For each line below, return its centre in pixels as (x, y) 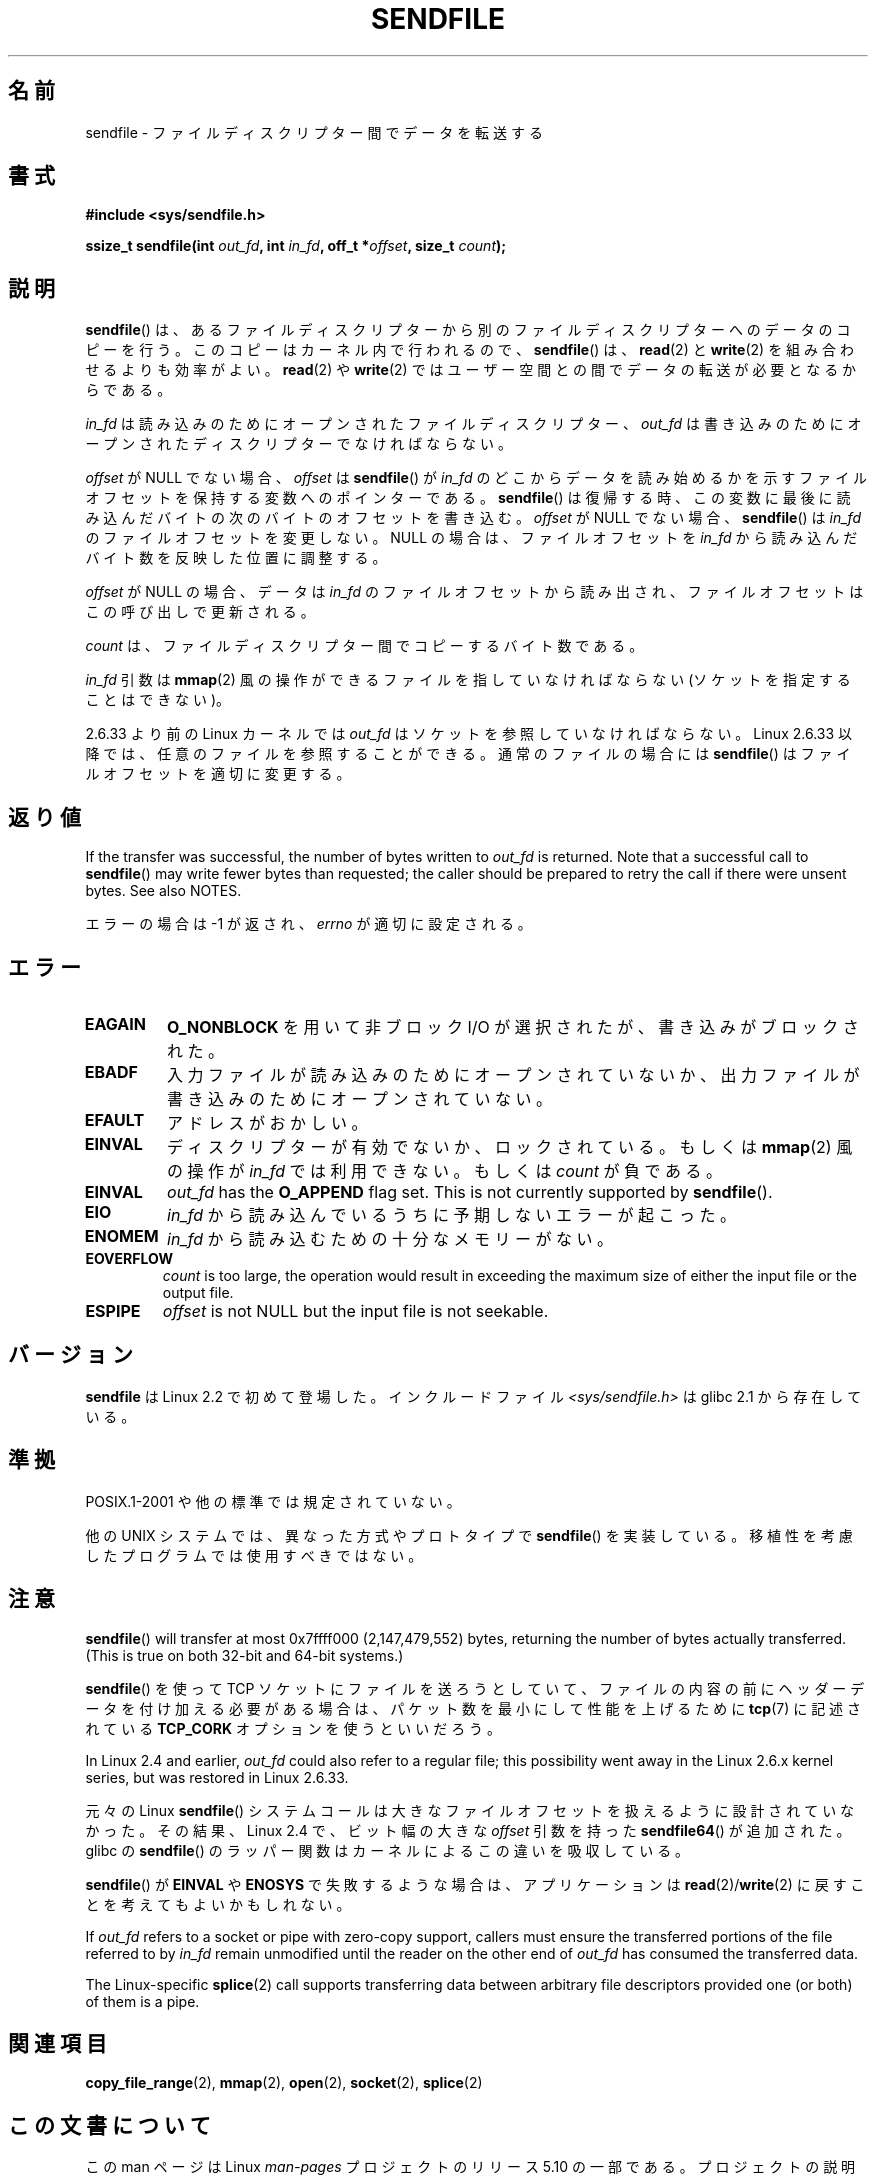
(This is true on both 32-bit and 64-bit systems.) (244, 1655)
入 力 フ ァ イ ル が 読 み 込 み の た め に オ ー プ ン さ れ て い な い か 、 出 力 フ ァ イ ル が (513, 1074)
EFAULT (114, 1119)
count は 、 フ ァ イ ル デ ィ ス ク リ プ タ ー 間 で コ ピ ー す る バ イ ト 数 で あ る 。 (364, 646)
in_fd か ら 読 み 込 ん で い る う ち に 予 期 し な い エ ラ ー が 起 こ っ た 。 (452, 1214)
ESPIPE (113, 1310)
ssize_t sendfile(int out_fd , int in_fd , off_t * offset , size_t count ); (296, 246)
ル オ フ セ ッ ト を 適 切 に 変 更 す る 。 (218, 774)
